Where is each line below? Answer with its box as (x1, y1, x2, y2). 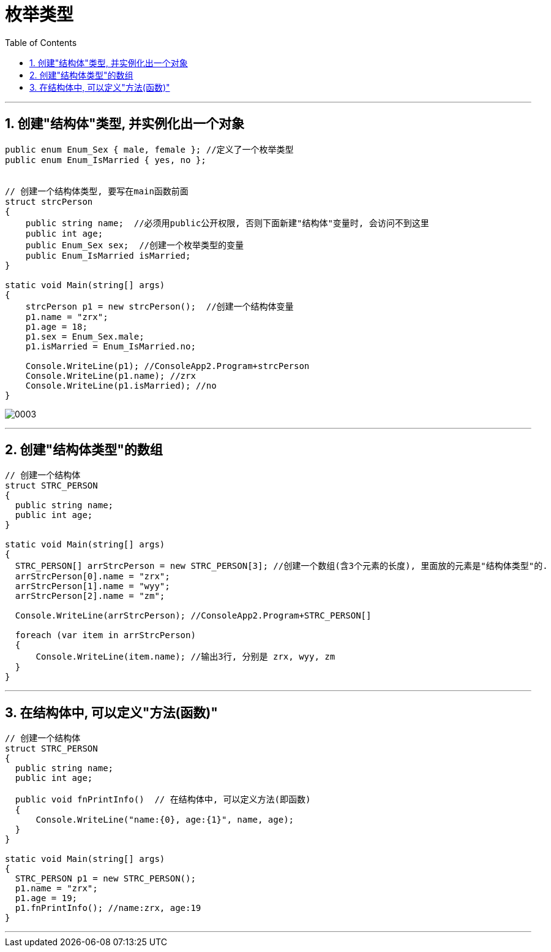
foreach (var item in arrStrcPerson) (15, 630, 196, 641)
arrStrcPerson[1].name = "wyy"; (15, 581, 170, 592)
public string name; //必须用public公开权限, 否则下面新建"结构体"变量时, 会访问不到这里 (25, 218, 429, 228)
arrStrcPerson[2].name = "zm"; (15, 591, 165, 601)
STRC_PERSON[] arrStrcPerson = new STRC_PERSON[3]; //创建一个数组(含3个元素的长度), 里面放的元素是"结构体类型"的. (15, 561, 548, 571)
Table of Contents (5, 37, 77, 48)
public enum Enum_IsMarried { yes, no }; (5, 154, 206, 165)
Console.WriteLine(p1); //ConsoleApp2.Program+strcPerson (25, 360, 310, 371)
